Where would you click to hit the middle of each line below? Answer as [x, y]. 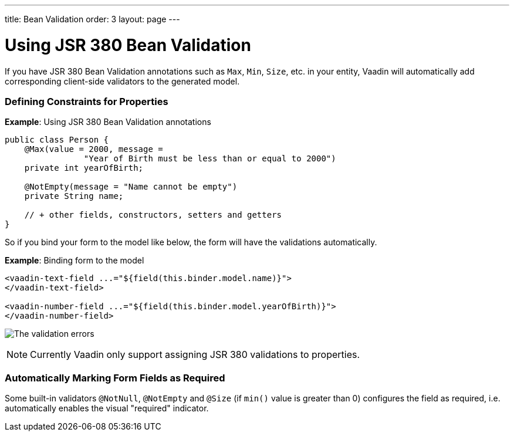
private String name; [74, 196]
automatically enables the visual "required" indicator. [107, 408]
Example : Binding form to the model [75, 261]
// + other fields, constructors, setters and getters [153, 215]
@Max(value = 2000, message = [94, 149]
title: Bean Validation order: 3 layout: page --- [92, 19]
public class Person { [57, 140]
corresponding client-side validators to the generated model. [122, 81]
